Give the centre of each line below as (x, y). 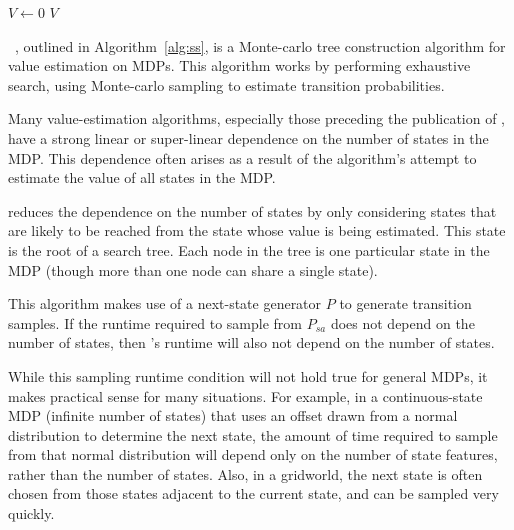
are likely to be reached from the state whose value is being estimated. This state (257, 230)
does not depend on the (402, 322)
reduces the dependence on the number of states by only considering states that (252, 210)
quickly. (31, 513)
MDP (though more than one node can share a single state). (193, 269)
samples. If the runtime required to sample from (155, 322)
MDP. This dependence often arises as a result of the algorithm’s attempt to (242, 157)
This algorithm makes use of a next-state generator (165, 303)
